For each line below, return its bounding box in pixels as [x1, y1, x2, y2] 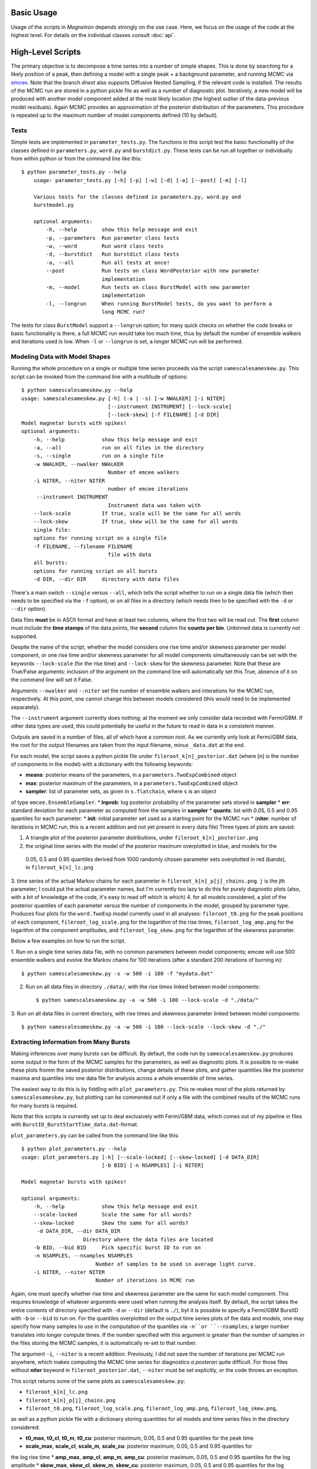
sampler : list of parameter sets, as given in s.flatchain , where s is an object [25, 788, 217, 795]
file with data [107, 551, 152, 558]
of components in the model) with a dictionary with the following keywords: [11, 761, 193, 767]
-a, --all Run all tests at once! [46, 259, 170, 266]
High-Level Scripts [11, 47, 81, 57]
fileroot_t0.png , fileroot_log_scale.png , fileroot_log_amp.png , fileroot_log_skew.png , [25, 1404, 278, 1411]
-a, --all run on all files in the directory [33, 444, 204, 451]
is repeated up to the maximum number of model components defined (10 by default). [11, 112, 218, 119]
